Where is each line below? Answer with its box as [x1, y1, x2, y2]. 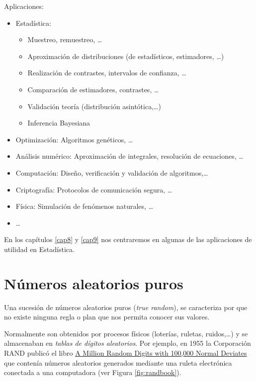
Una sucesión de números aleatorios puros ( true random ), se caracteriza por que [4, 302, 248, 312]
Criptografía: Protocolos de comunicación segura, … [15, 184, 172, 194]
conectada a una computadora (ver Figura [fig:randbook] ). [4, 367, 181, 378]
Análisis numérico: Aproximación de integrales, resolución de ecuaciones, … [15, 151, 244, 161]
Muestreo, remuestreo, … [27, 34, 102, 45]
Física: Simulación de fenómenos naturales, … [15, 201, 154, 211]
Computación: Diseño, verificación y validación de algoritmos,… [15, 167, 208, 178]
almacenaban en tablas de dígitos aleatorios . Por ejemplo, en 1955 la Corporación [4, 338, 251, 348]
